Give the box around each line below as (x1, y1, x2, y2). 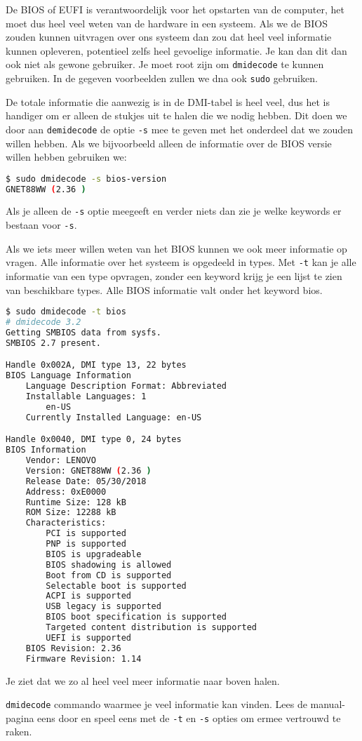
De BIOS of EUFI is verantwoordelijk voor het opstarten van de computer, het (6, 2, 344, 16)
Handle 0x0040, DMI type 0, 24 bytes (6, 434, 182, 445)
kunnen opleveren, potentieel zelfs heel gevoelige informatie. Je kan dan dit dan (6, 43, 347, 58)
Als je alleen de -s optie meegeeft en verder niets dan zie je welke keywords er (6, 203, 342, 218)
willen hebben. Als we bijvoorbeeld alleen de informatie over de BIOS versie (6, 135, 332, 150)
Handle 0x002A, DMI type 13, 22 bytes (6, 360, 187, 370)
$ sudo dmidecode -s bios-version (6, 173, 167, 184)
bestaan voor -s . (6, 218, 77, 232)
